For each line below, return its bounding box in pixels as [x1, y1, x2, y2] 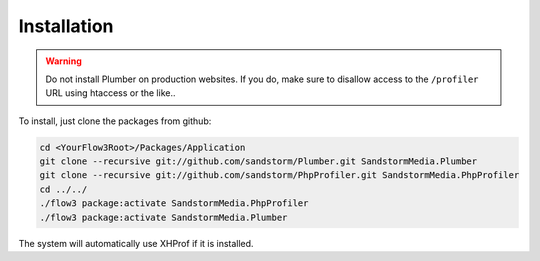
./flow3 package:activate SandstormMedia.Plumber [39, 211, 288, 223]
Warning [45, 55, 82, 67]
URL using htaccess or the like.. [45, 87, 176, 99]
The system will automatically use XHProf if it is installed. [18, 237, 254, 249]
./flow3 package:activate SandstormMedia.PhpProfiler [39, 198, 309, 209]
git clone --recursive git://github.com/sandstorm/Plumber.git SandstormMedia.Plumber [39, 156, 478, 167]
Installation [18, 15, 114, 37]
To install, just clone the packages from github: [18, 115, 212, 127]
